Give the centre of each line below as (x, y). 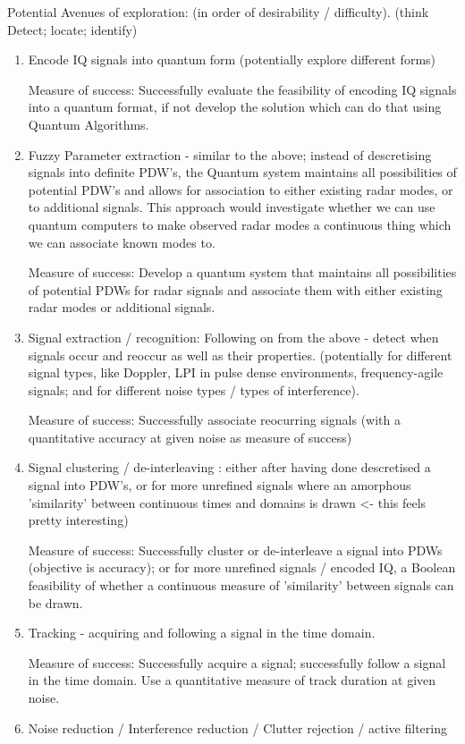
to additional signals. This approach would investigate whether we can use (232, 207)
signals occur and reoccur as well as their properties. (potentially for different (240, 355)
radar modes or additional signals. (122, 307)
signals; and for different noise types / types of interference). (194, 389)
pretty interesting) (78, 520)
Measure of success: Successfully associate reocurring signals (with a (215, 420)
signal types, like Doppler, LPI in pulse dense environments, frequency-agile (236, 372)
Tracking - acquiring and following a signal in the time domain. (202, 633)
